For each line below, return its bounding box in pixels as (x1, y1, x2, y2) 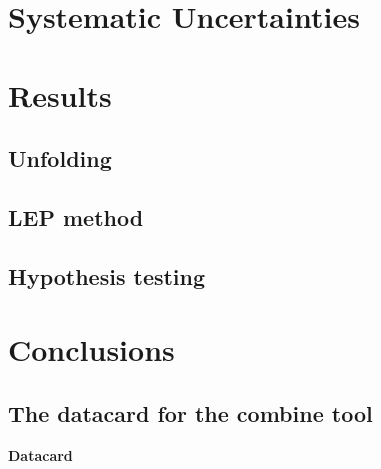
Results (8, 74, 112, 115)
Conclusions (8, 329, 175, 370)
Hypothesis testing (8, 260, 206, 291)
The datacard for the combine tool (8, 397, 373, 428)
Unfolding (8, 143, 112, 174)
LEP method (8, 201, 144, 232)
